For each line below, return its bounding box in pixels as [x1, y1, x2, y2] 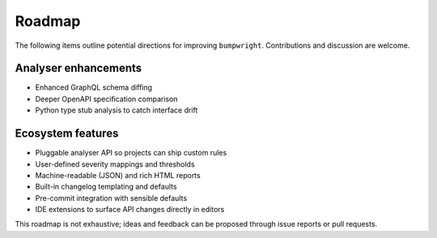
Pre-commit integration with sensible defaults [35, 193, 188, 202]
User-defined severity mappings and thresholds [35, 159, 195, 169]
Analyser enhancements [15, 62, 142, 75]
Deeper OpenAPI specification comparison [35, 94, 178, 104]
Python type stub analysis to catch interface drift [35, 105, 198, 115]
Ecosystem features [15, 126, 119, 141]
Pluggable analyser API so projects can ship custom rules [35, 148, 227, 158]
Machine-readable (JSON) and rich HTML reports [35, 170, 202, 180]
